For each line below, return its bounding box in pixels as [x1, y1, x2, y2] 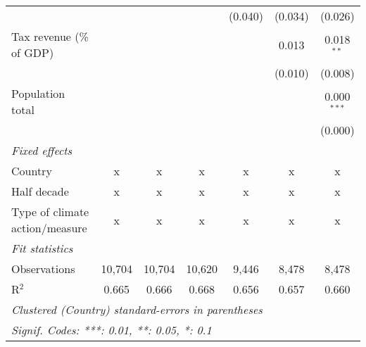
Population [11, 85, 65, 101]
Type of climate [11, 203, 89, 220]
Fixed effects [11, 142, 72, 158]
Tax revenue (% [11, 28, 89, 44]
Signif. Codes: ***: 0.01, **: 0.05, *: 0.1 [11, 322, 212, 338]
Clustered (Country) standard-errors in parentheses [11, 301, 263, 317]
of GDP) [11, 44, 54, 61]
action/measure [11, 220, 87, 236]
